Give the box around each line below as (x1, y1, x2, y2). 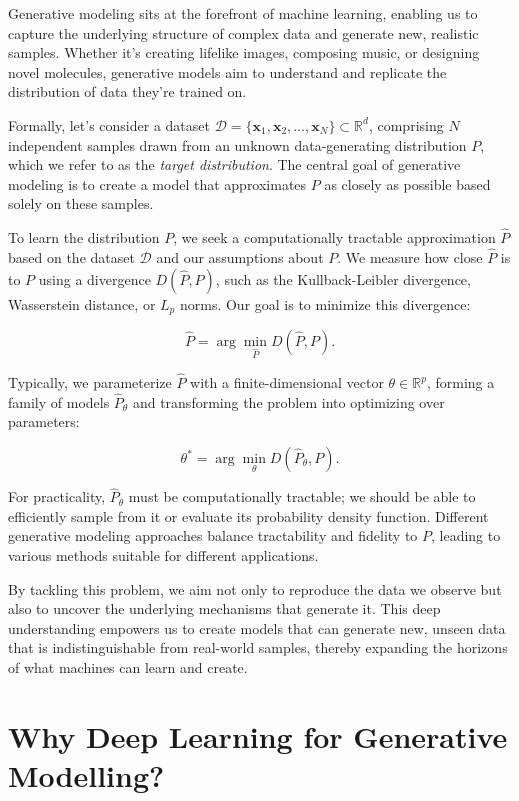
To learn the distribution (8, 227, 160, 248)
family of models (8, 391, 110, 412)
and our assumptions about (156, 246, 324, 267)
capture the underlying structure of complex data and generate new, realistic (8, 22, 479, 43)
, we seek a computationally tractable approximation (173, 227, 496, 248)
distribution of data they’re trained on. (8, 81, 247, 102)
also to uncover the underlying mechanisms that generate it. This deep (8, 598, 441, 619)
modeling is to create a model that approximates (8, 173, 307, 194)
